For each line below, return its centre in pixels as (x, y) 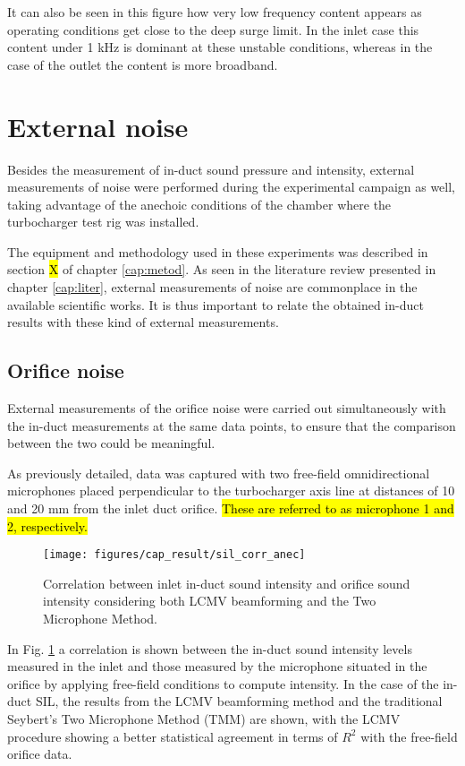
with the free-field (409, 736)
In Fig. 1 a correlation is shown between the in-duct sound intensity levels (210, 648)
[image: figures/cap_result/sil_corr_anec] (174, 555)
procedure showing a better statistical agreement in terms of (173, 736)
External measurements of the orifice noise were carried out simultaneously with (227, 408)
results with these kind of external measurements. (143, 322)
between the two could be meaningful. (111, 443)
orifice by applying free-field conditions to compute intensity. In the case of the (223, 683)
